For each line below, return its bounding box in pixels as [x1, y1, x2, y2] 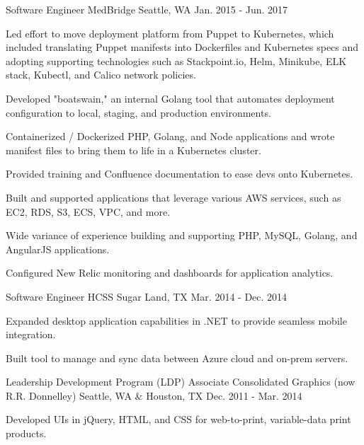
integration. [6, 327, 56, 342]
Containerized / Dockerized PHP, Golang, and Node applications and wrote [6, 129, 335, 144]
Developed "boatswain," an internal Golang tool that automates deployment [6, 91, 335, 105]
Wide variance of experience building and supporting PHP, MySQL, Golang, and [6, 228, 358, 243]
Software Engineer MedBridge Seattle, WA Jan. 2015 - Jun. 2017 [6, 2, 288, 16]
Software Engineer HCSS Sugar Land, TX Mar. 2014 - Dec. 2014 [6, 289, 288, 304]
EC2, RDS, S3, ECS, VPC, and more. [6, 204, 171, 219]
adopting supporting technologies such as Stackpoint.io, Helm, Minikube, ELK [6, 53, 347, 68]
